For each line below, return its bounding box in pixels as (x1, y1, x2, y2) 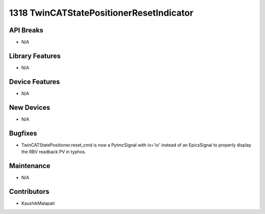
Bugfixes (9, 129, 37, 137)
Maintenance (9, 161, 51, 170)
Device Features (9, 78, 60, 86)
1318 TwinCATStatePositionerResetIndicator (9, 7, 194, 18)
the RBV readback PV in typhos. (21, 149, 86, 155)
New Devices (9, 103, 51, 111)
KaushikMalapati (21, 200, 55, 206)
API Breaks (9, 26, 44, 34)
